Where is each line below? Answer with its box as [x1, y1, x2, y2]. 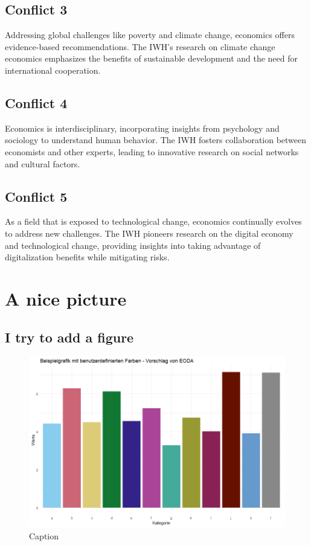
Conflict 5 [5, 187, 68, 205]
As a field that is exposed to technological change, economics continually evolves [5, 215, 302, 228]
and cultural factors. [5, 157, 80, 170]
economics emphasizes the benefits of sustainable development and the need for [5, 52, 298, 65]
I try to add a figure [5, 327, 134, 346]
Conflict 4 [5, 93, 68, 112]
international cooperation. [5, 63, 101, 76]
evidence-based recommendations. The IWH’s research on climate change [5, 40, 275, 53]
